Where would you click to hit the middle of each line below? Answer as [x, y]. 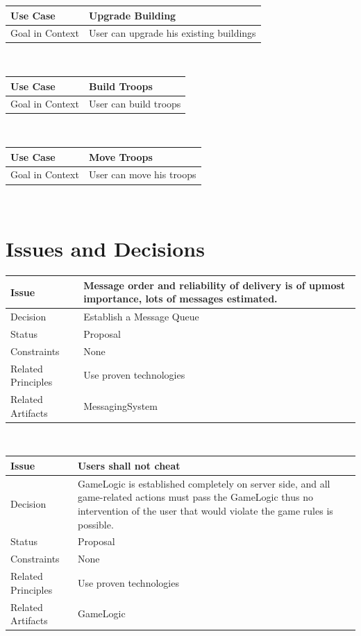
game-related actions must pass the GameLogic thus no [195, 497]
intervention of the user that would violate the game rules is [205, 510]
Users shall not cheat [129, 465]
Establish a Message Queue [141, 317]
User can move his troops [142, 174]
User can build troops [135, 104]
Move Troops [120, 156]
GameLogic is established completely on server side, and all [204, 483]
